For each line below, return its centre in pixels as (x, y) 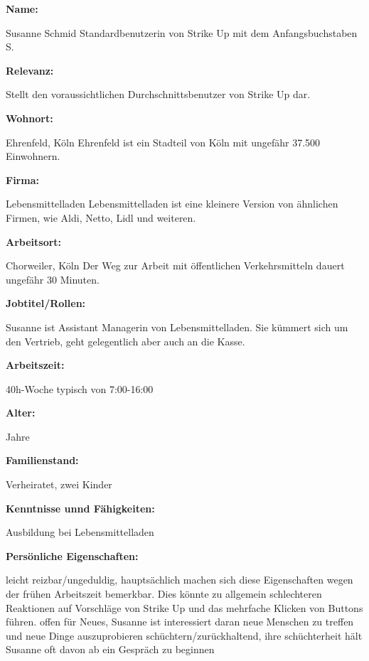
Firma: (22, 179)
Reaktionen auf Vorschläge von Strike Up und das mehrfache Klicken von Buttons (184, 607)
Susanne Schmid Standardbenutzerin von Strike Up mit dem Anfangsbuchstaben (182, 32)
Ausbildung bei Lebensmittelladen (80, 532)
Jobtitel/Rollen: (46, 303)
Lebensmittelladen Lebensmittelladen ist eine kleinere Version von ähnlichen (172, 204)
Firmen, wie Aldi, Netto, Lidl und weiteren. (101, 217)
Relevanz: (30, 70)
